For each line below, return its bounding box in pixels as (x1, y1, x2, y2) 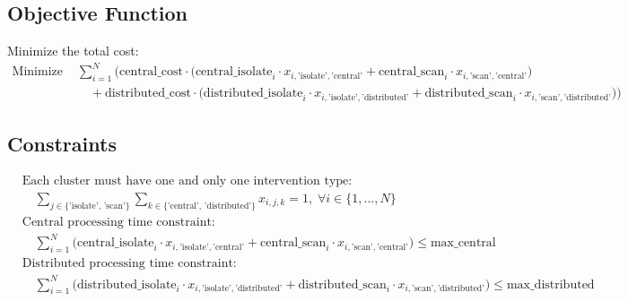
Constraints (7, 130, 117, 157)
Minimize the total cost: (7, 41, 139, 60)
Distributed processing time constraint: (22, 257, 237, 271)
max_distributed (506, 278, 595, 291)
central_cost (118, 65, 183, 79)
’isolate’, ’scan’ (68, 201, 126, 211)
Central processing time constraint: (22, 215, 215, 228)
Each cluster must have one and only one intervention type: (22, 174, 353, 187)
